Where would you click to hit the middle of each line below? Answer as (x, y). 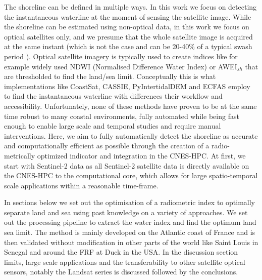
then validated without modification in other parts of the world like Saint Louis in (131, 242)
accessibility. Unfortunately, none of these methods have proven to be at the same (130, 106)
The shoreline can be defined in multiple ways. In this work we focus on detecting (130, 7)
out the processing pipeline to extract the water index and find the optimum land (130, 222)
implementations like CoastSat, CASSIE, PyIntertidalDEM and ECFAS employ (127, 86)
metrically (20, 155)
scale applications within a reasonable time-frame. (81, 185)
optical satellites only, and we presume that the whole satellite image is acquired (128, 36)
